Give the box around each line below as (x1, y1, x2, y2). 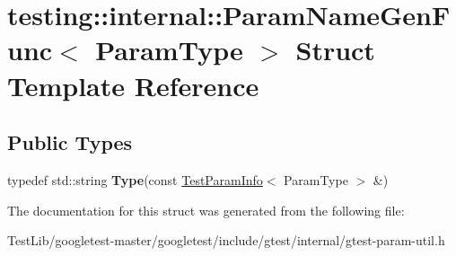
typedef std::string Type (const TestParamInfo (7, 170, 263, 189)
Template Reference (7, 66, 259, 103)
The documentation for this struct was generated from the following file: (7, 200, 405, 219)
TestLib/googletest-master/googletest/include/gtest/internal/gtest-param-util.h (7, 231, 445, 250)
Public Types (7, 128, 133, 156)
